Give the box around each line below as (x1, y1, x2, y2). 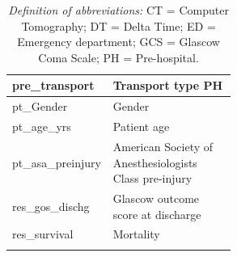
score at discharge (112, 205, 201, 222)
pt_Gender (12, 98, 68, 115)
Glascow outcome (112, 189, 200, 206)
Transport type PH (112, 77, 223, 94)
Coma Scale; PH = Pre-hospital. (38, 48, 199, 65)
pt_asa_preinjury (12, 154, 101, 171)
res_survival (12, 225, 74, 242)
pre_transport (12, 77, 95, 94)
